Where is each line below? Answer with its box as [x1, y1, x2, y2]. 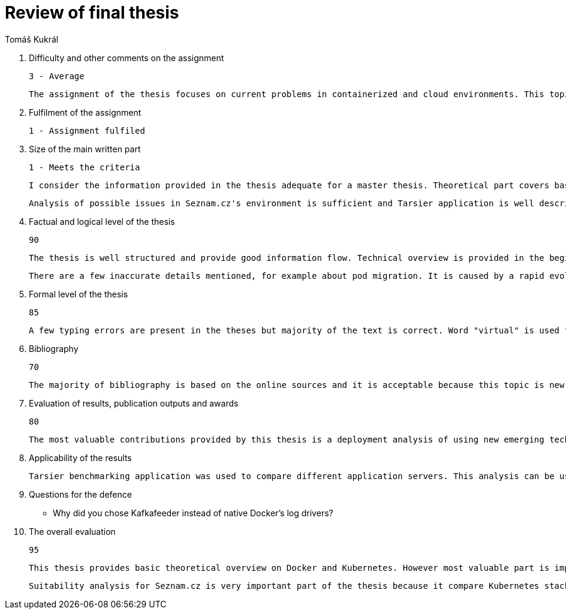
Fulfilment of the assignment [29, 107, 141, 118]
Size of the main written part [29, 143, 141, 154]
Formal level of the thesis [29, 288, 128, 299]
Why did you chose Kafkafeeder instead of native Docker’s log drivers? [53, 507, 333, 518]
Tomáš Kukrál [5, 34, 59, 44]
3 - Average [29, 71, 85, 81]
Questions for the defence [29, 489, 132, 499]
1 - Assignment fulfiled [29, 125, 145, 136]
